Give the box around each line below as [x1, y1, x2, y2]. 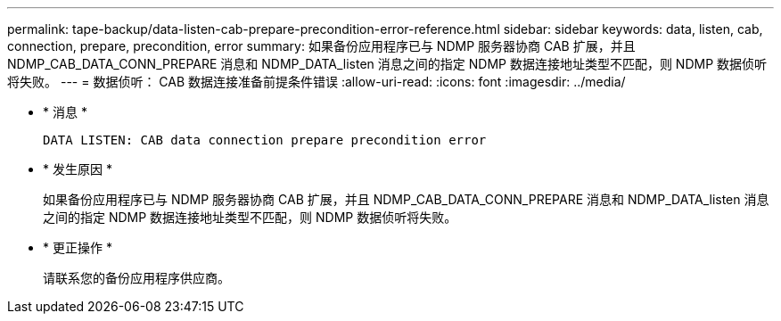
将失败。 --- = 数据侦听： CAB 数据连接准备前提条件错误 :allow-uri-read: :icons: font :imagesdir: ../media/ [7, 74, 626, 89]
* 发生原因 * [43, 161, 112, 177]
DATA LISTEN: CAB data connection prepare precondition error [43, 133, 487, 147]
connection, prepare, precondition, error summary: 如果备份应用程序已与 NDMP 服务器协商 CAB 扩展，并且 [7, 38, 636, 53]
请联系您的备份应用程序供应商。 [43, 270, 230, 285]
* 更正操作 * [43, 240, 112, 255]
